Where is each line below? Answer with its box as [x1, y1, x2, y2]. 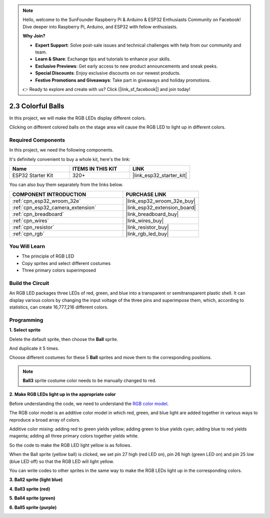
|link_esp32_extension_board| [125, 204, 196, 211]
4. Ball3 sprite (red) [9, 485, 50, 492]
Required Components [9, 136, 65, 143]
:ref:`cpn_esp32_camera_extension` [12, 204, 96, 211]
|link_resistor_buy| [125, 223, 169, 230]
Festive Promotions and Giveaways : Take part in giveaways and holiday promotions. [35, 77, 211, 83]
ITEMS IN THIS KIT [72, 165, 117, 172]
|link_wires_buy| [125, 217, 164, 224]
